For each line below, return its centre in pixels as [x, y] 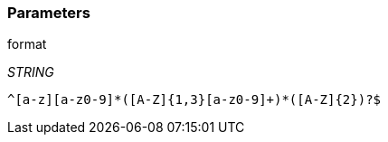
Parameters [49, 13]
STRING [31, 72]
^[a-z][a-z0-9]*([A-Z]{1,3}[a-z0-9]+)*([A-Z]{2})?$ [194, 100]
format [27, 44]
